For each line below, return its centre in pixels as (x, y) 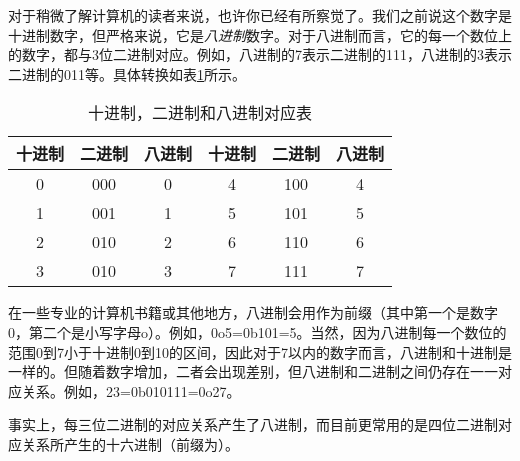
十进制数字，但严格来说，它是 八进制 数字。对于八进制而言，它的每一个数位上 (260, 34)
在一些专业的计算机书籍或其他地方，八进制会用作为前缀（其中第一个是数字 (253, 312)
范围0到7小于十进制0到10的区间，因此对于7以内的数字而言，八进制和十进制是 (260, 351)
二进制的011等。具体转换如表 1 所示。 (127, 73)
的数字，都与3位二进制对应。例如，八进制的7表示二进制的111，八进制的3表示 (260, 54)
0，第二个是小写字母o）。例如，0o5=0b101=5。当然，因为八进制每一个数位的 (257, 331)
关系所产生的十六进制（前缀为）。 (130, 443)
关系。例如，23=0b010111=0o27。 (131, 390)
